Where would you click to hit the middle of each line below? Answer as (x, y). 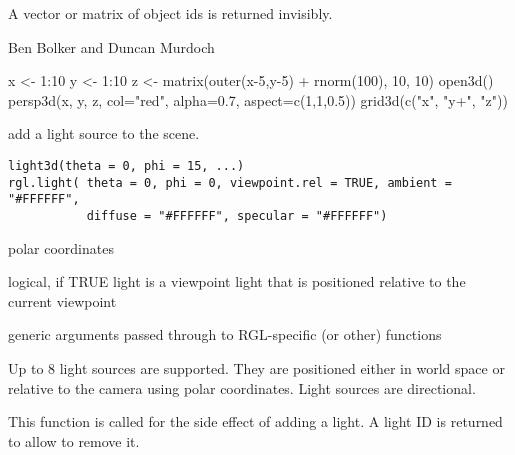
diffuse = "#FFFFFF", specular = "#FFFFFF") (237, 215)
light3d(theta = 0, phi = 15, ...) (126, 165)
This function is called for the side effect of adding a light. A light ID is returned (255, 421)
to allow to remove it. (74, 440)
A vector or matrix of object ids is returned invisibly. (170, 13)
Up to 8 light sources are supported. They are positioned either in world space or (256, 367)
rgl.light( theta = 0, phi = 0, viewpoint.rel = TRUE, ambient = (230, 182)
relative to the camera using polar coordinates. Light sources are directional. (242, 387)
